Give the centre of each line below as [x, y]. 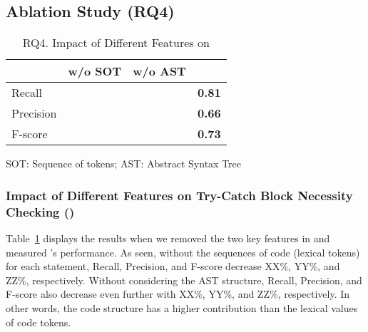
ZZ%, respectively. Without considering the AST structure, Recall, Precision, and [184, 280]
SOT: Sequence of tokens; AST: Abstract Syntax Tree [124, 164]
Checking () [40, 211]
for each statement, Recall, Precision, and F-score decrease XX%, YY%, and [173, 266]
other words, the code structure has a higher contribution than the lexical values [182, 307]
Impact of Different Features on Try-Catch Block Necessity [179, 195]
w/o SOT [95, 71]
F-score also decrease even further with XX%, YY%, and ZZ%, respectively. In [178, 294]
